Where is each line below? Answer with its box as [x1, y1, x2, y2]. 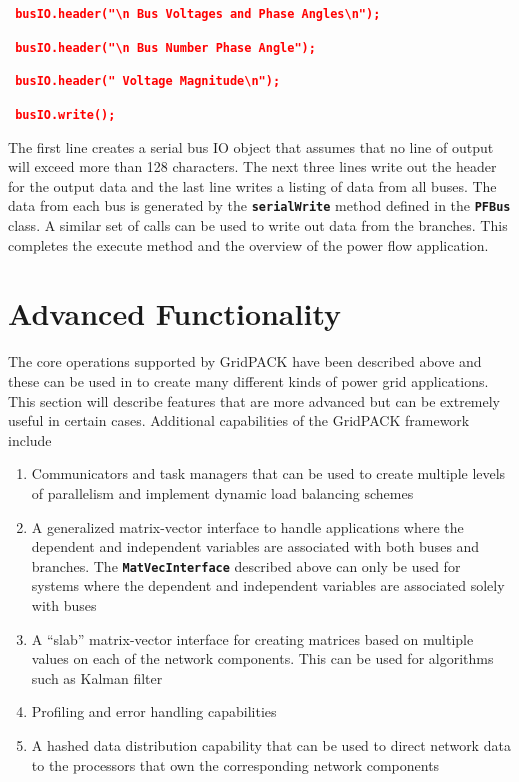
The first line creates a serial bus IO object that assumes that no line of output [8, 136, 494, 157]
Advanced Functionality [8, 293, 342, 334]
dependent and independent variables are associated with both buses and [31, 536, 480, 557]
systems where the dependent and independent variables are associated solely [31, 575, 505, 596]
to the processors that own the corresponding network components [31, 754, 440, 775]
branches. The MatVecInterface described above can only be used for [31, 555, 461, 576]
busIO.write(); [15, 107, 116, 122]
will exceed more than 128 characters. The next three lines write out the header [8, 156, 497, 177]
